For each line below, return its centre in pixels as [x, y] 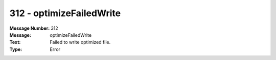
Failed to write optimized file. [80, 42]
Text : [15, 42]
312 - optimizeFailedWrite [65, 13]
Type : [16, 49]
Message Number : [30, 28]
